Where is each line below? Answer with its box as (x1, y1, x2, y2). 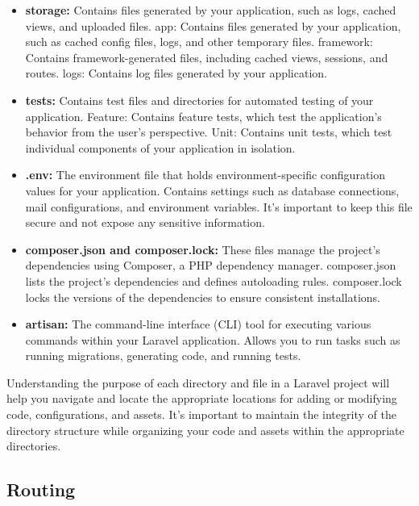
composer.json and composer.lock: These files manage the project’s (25, 240, 380, 257)
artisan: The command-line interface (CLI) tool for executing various (25, 316, 371, 332)
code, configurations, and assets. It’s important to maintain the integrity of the (6, 406, 396, 423)
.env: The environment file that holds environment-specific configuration (25, 166, 386, 183)
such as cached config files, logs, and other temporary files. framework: (25, 33, 373, 50)
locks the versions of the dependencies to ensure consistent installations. (25, 288, 380, 305)
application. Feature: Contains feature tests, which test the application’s (25, 107, 382, 124)
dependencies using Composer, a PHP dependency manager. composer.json (25, 257, 396, 274)
